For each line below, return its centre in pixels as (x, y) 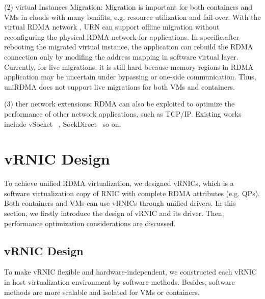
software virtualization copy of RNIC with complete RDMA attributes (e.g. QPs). (132, 193)
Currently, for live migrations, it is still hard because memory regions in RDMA (129, 66)
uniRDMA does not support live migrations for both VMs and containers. (120, 86)
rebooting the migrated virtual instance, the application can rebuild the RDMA (129, 47)
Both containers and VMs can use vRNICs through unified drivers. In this (120, 203)
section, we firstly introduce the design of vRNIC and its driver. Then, (114, 213)
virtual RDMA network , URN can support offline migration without (112, 27)
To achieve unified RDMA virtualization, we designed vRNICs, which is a (119, 183)
